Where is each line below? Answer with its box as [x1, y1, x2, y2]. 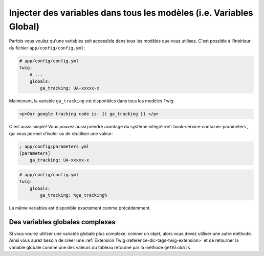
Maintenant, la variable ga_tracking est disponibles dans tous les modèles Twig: [9, 98, 175, 104]
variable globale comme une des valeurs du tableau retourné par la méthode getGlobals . [9, 244, 192, 250]
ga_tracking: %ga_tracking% [40, 192, 108, 198]
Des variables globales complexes [9, 218, 116, 226]
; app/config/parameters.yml [19, 143, 89, 149]
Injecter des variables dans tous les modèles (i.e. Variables [9, 7, 254, 18]
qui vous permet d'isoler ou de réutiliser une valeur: [9, 130, 113, 137]
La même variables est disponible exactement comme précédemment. [9, 205, 151, 211]
